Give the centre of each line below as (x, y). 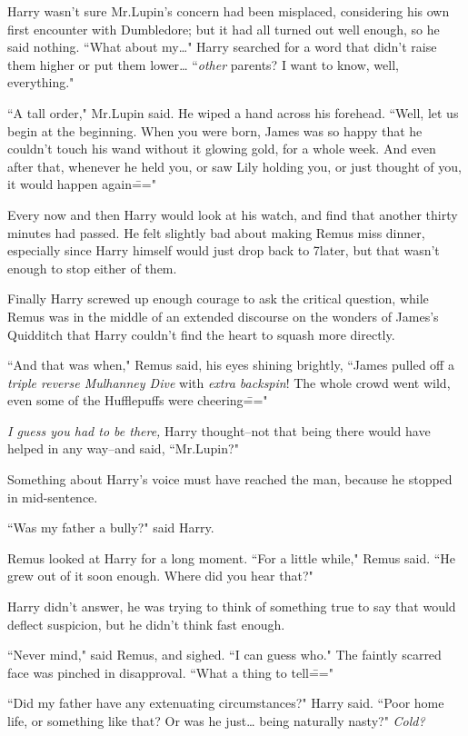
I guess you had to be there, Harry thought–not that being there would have (219, 430)
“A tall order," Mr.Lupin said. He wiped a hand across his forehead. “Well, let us (233, 112)
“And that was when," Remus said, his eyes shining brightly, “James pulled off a (231, 365)
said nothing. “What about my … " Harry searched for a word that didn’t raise (222, 47)
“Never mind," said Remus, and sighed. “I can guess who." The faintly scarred (224, 655)
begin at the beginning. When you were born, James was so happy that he (215, 130)
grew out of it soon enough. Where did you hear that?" (160, 576)
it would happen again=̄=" (82, 184)
